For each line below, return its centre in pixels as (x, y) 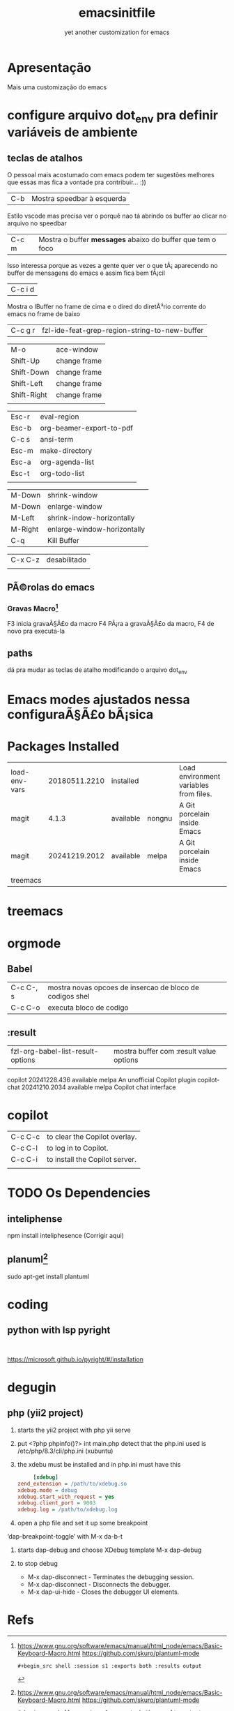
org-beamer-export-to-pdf (87, 428)
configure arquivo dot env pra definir (112, 116)
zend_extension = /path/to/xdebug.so (72, 1484)
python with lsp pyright (59, 1330)
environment (200, 777)
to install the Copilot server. (92, 1160)
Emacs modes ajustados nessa (99, 700)
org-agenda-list (67, 462)
